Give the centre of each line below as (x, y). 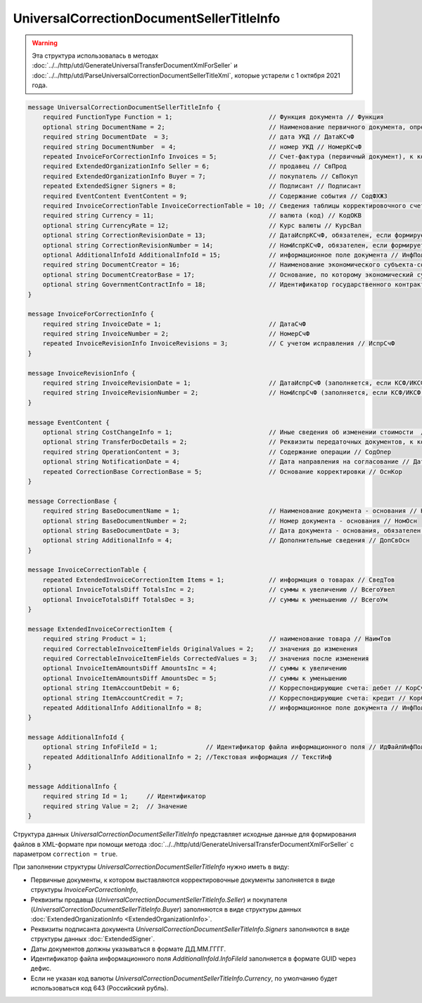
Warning (45, 43)
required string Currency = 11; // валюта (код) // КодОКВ (202, 216)
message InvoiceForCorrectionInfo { (91, 314)
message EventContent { (69, 422)
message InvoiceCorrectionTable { (87, 570)
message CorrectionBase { (72, 501)
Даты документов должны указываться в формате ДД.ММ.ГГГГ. (128, 949)
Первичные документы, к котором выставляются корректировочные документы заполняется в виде (183, 880)
